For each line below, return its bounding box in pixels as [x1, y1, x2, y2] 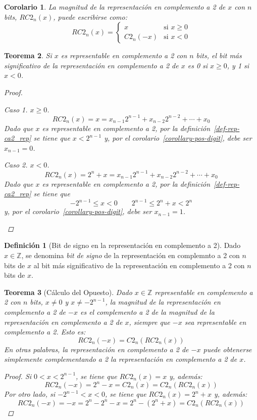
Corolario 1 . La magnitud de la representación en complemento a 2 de [4, 2, 226, 12]
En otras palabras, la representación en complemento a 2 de [4, 344, 189, 354]
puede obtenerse [203, 344, 252, 354]
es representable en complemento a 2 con [61, 50, 187, 61]
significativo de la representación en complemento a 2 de [4, 60, 179, 70]
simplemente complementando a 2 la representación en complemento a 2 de [4, 354, 237, 364]
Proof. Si [4, 370, 32, 381]
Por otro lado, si [4, 389, 56, 399]
